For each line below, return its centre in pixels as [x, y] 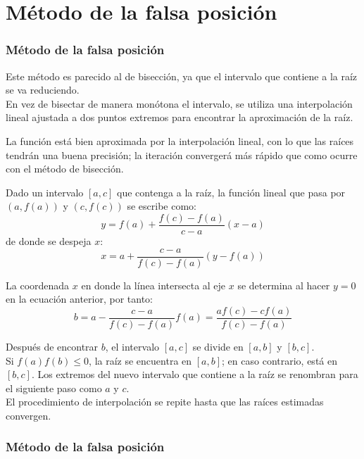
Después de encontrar [52, 346]
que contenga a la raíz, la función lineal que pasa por [231, 192]
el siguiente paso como [54, 388]
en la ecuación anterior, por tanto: [79, 299]
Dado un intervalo [45, 192]
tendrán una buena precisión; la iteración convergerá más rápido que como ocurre [182, 155]
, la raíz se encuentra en [140, 360]
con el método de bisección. [65, 169]
